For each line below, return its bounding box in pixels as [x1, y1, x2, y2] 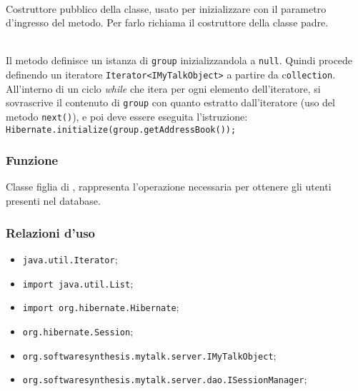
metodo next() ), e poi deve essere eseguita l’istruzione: [6, 108, 248, 123]
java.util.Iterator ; [22, 251, 118, 266]
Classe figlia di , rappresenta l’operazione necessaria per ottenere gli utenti [6, 179, 332, 194]
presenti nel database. [6, 193, 101, 208]
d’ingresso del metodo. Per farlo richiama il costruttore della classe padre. [6, 15, 329, 30]
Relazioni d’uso [6, 223, 95, 241]
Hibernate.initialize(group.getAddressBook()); [6, 124, 237, 135]
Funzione [6, 151, 59, 169]
